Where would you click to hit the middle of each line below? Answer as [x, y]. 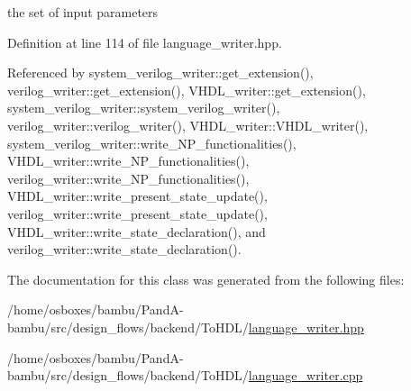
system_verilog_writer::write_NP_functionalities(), [152, 143]
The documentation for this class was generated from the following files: [206, 279]
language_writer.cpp [306, 375]
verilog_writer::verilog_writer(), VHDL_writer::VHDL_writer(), [188, 125]
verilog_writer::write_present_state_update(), [137, 213]
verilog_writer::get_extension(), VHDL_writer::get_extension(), [187, 90]
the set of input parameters [83, 12]
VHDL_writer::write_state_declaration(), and [137, 231]
